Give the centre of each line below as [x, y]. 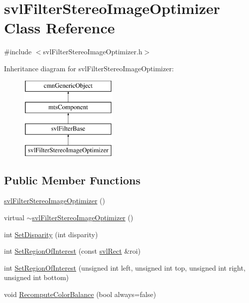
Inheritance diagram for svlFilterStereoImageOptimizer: [89, 68]
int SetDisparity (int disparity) [51, 234]
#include [18, 52]
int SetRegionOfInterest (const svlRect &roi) [72, 251]
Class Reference [60, 28]
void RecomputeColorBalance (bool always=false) [80, 294]
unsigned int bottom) [36, 277]
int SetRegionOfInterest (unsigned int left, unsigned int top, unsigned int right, [125, 267]
